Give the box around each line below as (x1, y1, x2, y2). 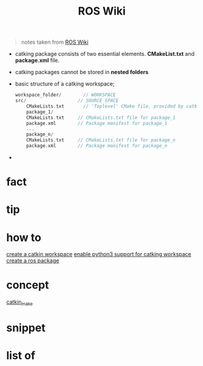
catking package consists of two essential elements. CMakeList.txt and (15, 50, 195, 58)
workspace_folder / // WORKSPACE (15, 92, 116, 98)
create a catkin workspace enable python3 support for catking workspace (6, 251, 191, 258)
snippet (6, 321, 45, 335)
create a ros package (6, 257, 59, 265)
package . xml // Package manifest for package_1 (26, 120, 168, 126)
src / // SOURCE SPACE (15, 98, 119, 104)
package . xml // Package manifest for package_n (26, 143, 168, 149)
